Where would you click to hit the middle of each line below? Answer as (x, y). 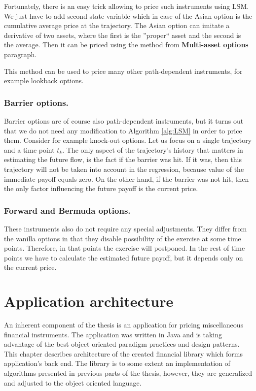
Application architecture (89, 301)
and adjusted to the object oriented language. (73, 382)
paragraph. (20, 54)
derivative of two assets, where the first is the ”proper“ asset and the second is (123, 35)
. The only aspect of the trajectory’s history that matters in (153, 149)
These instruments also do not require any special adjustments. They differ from (126, 228)
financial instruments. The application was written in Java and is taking (113, 334)
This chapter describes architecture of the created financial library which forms (124, 353)
